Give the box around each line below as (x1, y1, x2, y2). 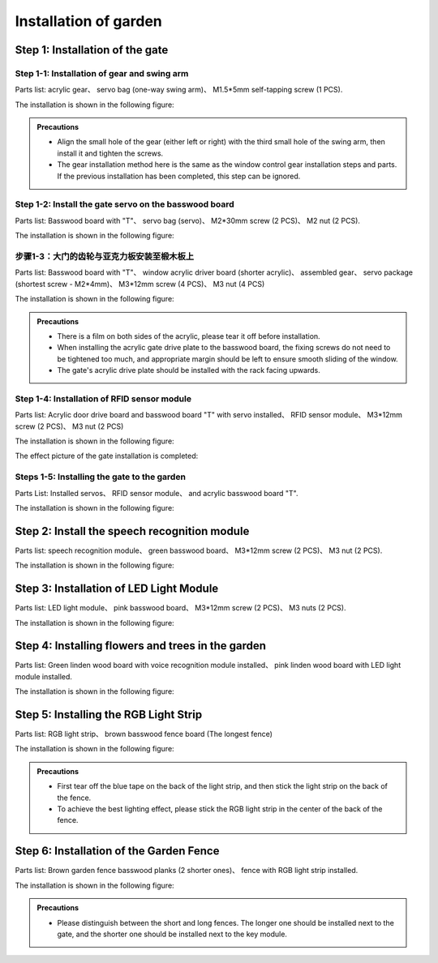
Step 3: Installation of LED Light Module (15, 582, 219, 596)
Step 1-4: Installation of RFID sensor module (15, 393, 192, 404)
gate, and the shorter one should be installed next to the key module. (57, 929, 288, 939)
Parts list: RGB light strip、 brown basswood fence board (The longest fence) (15, 730, 273, 739)
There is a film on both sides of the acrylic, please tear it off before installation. (57, 331, 320, 340)
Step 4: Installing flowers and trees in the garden (15, 639, 267, 653)
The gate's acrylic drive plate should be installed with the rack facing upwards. (57, 366, 320, 375)
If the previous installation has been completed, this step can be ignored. (57, 171, 301, 181)
